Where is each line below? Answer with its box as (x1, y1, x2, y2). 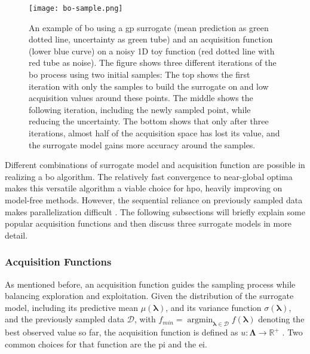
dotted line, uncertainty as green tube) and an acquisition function (29, 33, 273, 45)
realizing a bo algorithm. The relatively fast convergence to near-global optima (5, 170, 293, 182)
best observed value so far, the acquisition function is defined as (5, 326, 238, 338)
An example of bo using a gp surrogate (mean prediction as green (29, 21, 269, 33)
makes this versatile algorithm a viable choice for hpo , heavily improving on (5, 182, 283, 194)
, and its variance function (165, 301, 262, 313)
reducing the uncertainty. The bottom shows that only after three (29, 115, 269, 127)
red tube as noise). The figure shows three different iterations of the (29, 56, 277, 69)
